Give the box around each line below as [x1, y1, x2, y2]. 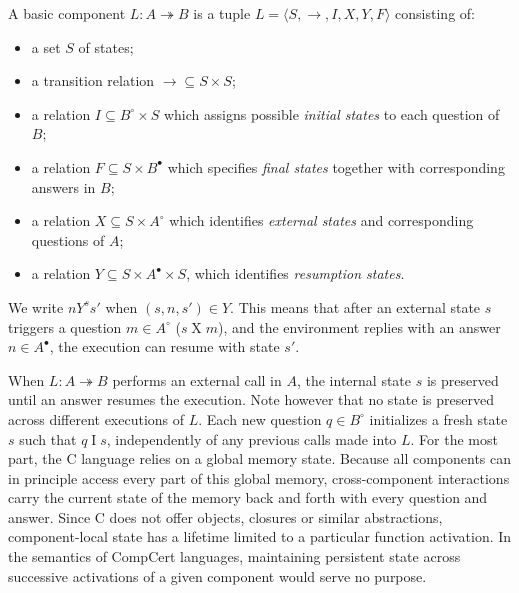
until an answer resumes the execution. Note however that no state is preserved [8, 389, 494, 410]
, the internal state [296, 369, 412, 390]
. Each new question [198, 408, 322, 429]
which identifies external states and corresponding [169, 210, 474, 231]
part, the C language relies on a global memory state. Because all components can [8, 448, 512, 469]
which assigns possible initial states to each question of [163, 103, 500, 124]
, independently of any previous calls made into [106, 428, 397, 449]
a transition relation [31, 70, 155, 91]
